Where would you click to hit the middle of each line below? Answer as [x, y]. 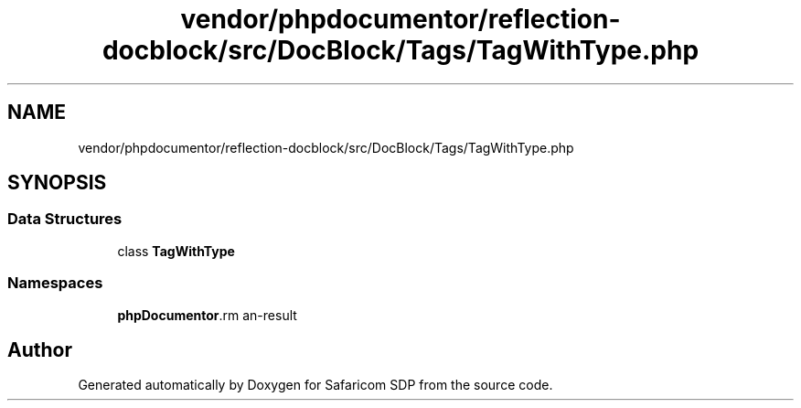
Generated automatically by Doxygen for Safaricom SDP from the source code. [315, 385]
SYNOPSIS [57, 183]
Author [40, 349]
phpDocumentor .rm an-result [207, 315]
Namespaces [55, 283]
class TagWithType [176, 251]
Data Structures [65, 219]
